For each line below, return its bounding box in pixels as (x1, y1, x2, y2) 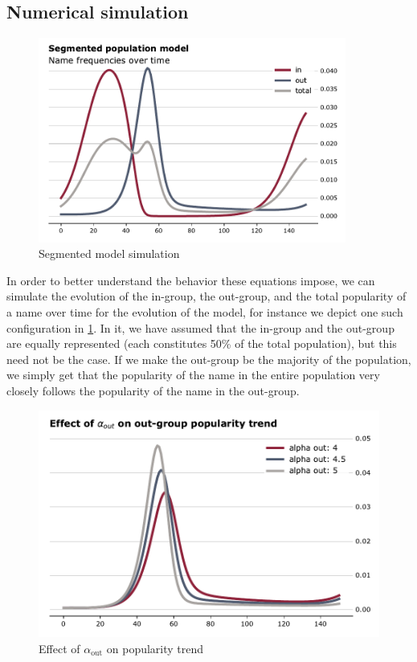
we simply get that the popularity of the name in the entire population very (6, 366, 380, 383)
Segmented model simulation (39, 245, 180, 262)
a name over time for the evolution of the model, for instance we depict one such (6, 303, 403, 320)
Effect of (39, 640, 80, 656)
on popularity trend (106, 640, 204, 656)
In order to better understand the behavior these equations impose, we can (6, 272, 375, 288)
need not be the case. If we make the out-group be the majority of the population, (6, 350, 411, 367)
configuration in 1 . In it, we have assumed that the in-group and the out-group (6, 319, 395, 336)
